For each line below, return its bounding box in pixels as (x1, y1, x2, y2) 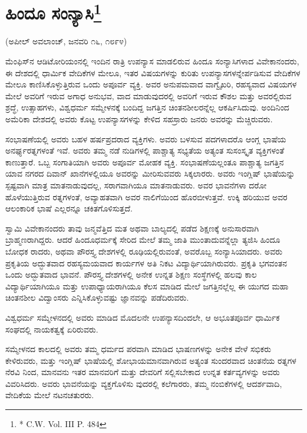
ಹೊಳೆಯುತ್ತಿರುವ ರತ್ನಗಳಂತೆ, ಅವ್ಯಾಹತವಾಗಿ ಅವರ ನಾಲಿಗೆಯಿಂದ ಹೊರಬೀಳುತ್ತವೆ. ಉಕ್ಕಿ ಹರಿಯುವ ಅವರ (5, 190, 288, 203)
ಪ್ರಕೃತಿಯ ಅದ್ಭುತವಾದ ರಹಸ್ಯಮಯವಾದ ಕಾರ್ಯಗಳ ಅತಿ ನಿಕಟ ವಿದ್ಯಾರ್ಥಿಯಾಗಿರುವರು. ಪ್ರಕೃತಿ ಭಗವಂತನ (5, 256, 287, 269)
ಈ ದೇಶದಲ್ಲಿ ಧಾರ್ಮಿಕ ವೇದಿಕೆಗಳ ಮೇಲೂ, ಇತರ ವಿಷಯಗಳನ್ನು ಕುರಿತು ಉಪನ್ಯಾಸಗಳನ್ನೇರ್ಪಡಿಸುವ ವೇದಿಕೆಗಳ (5, 66, 301, 79)
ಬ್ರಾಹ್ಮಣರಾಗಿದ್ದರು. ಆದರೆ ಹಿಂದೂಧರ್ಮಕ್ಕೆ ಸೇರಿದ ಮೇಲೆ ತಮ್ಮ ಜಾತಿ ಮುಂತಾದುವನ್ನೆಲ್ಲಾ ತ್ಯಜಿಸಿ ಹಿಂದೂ (5, 233, 280, 246)
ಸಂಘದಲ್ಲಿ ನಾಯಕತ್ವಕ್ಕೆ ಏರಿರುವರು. (5, 323, 98, 335)
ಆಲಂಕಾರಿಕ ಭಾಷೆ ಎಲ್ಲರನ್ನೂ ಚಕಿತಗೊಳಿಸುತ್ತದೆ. (5, 202, 133, 214)
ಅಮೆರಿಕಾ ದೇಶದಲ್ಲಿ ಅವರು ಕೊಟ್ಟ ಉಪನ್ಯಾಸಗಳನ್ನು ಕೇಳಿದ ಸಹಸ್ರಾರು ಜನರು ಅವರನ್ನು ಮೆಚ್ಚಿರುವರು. (5, 113, 273, 125)
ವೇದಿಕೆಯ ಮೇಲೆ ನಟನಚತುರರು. (5, 389, 94, 401)
